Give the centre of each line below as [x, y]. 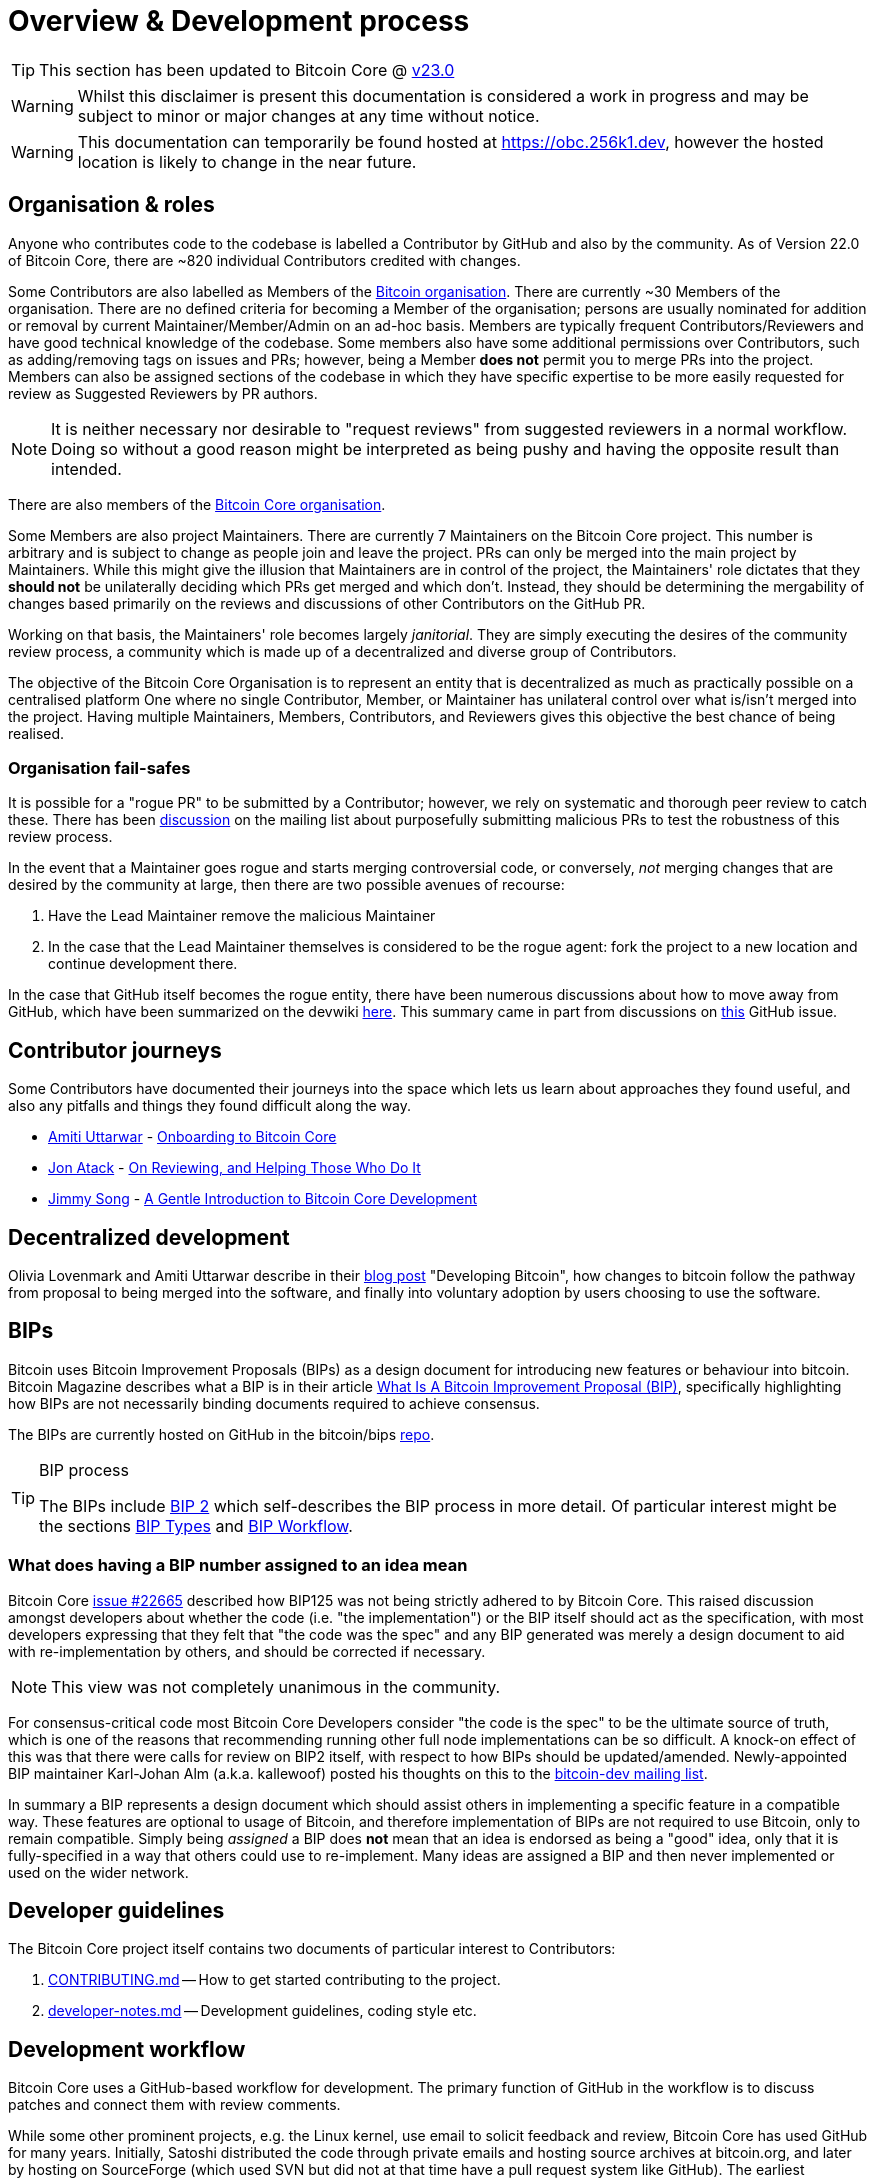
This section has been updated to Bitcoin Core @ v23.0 [247, 69]
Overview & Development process [239, 21]
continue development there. [143, 964]
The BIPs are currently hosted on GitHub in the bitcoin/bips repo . [221, 1434]
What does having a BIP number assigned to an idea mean [238, 1565]
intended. [86, 468]
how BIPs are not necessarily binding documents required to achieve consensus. [274, 1403]
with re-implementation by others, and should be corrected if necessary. [247, 1651]
